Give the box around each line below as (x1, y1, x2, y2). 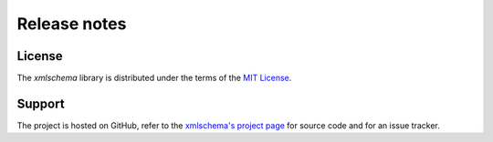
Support (16, 96, 65, 111)
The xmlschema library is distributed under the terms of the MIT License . (16, 73, 292, 84)
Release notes (16, 14, 127, 34)
